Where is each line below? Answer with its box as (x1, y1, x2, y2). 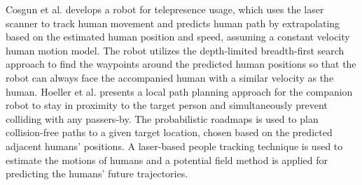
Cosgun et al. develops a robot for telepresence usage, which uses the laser (6, 2, 324, 16)
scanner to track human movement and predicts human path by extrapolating (6, 15, 340, 30)
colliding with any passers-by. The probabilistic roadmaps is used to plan (6, 111, 319, 126)
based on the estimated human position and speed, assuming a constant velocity (6, 29, 350, 44)
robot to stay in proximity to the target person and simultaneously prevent (6, 98, 328, 112)
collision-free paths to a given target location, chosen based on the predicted (6, 125, 333, 140)
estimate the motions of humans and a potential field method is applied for (6, 152, 328, 167)
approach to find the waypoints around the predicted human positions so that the (6, 57, 356, 71)
